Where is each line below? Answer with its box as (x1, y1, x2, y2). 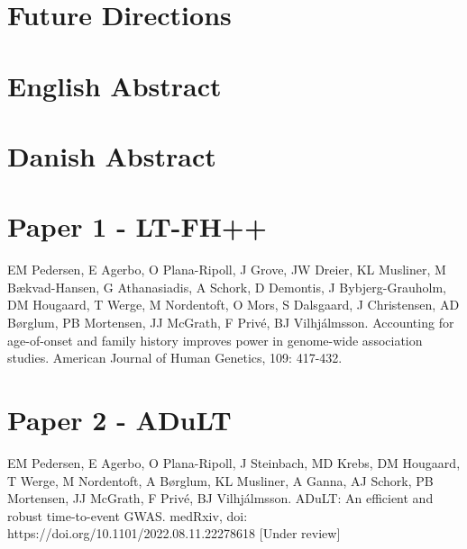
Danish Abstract (7, 137, 216, 174)
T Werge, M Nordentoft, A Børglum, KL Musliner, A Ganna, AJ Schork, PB (7, 471, 434, 490)
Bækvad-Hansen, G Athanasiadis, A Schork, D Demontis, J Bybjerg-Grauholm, (7, 277, 446, 296)
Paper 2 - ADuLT (7, 401, 232, 437)
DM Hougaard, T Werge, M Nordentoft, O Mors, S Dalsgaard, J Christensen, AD (7, 295, 460, 314)
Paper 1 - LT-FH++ (7, 208, 267, 245)
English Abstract (7, 67, 222, 103)
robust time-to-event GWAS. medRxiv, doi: (7, 506, 248, 525)
